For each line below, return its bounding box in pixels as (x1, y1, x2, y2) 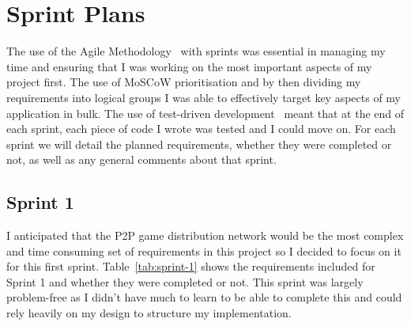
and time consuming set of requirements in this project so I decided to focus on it (6, 242, 402, 259)
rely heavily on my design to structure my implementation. (6, 305, 292, 321)
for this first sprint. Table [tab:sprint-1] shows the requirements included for (6, 258, 375, 275)
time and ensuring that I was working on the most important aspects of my (6, 58, 372, 74)
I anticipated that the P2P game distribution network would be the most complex (6, 227, 404, 244)
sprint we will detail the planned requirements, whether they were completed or (6, 135, 392, 152)
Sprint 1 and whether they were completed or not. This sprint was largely (6, 273, 364, 290)
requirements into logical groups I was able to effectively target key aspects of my (6, 89, 402, 105)
